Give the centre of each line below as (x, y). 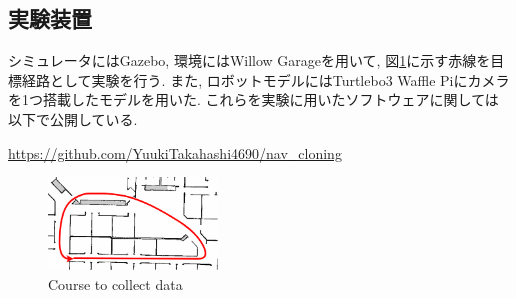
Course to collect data (115, 283)
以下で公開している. (73, 118)
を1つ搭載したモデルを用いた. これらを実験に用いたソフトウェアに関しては (253, 99)
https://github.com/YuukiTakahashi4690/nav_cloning (175, 152)
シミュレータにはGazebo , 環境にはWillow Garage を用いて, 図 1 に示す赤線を (249, 60)
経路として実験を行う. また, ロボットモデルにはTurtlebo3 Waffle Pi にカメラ (265, 79)
